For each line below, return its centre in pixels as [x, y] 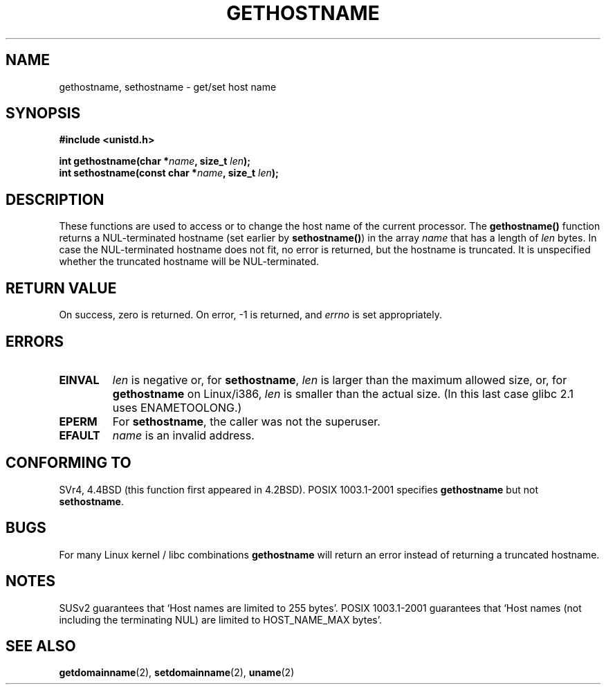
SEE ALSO [41, 646]
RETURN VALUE [61, 288]
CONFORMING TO [68, 463]
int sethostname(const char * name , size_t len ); [169, 173]
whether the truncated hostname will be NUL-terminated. [189, 262]
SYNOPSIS [43, 114]
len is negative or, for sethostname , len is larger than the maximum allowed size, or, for [340, 380]
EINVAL [79, 380]
